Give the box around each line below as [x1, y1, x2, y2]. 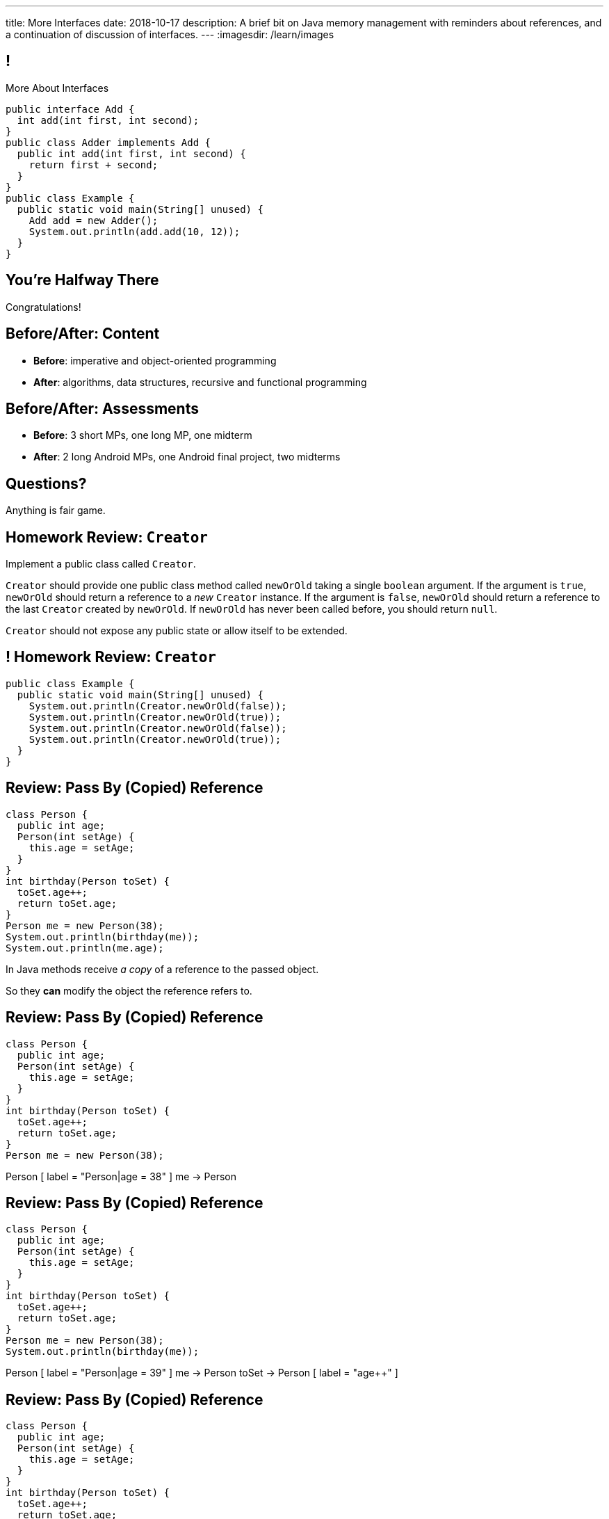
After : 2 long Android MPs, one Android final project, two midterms [33, 451, 341, 463]
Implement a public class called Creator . [6, 558, 196, 570]
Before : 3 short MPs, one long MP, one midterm [33, 429, 252, 442]
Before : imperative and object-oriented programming [33, 354, 277, 367]
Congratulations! [6, 300, 81, 313]
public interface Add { [6, 103, 135, 115]
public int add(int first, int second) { [17, 147, 246, 159]
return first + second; [29, 159, 159, 170]
